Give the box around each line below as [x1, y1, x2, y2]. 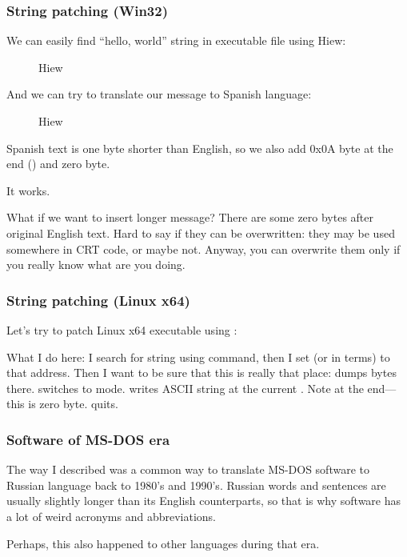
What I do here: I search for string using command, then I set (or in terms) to [6, 348, 390, 365]
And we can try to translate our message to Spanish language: [6, 86, 312, 102]
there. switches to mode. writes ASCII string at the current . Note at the [6, 379, 364, 396]
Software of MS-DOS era [6, 429, 170, 449]
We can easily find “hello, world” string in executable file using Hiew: [6, 32, 346, 49]
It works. [6, 182, 50, 198]
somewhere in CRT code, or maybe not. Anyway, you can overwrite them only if [6, 240, 401, 257]
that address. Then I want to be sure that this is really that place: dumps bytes [6, 364, 397, 381]
